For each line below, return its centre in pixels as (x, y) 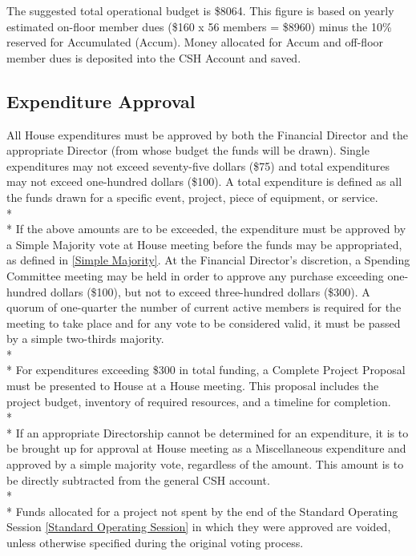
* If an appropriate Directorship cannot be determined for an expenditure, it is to (208, 432)
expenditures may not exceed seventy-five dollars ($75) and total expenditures (198, 165)
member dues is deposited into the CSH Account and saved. (154, 57)
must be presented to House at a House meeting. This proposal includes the (193, 386)
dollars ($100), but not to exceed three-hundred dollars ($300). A (210, 291)
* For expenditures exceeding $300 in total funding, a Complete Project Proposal (206, 370)
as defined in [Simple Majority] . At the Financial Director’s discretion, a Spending (208, 260)
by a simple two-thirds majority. (85, 338)
